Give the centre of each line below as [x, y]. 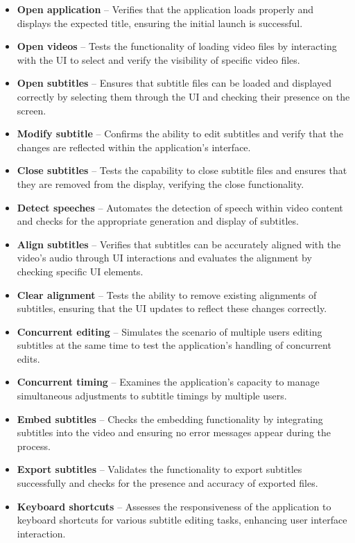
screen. [32, 110]
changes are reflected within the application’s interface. [134, 147]
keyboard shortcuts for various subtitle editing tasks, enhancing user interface [182, 520]
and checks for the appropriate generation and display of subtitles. [158, 221]
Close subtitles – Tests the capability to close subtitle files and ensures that [182, 170]
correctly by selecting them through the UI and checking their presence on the [183, 96]
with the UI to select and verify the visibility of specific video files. [158, 59]
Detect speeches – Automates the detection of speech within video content [180, 207]
